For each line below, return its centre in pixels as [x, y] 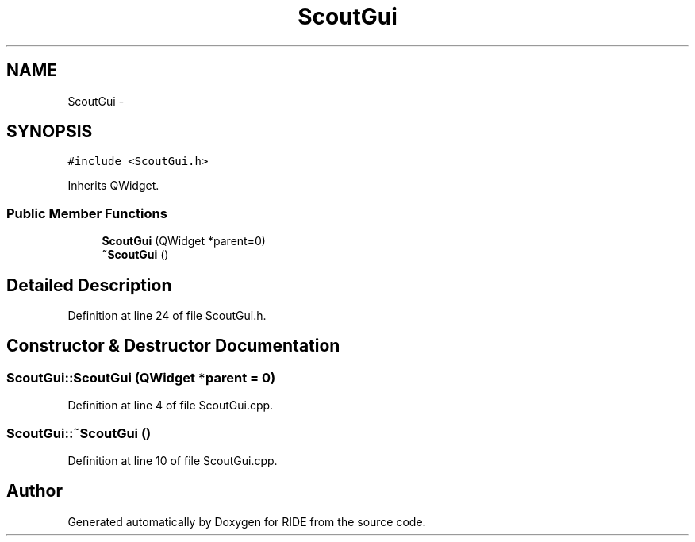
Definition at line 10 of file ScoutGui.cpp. [173, 461]
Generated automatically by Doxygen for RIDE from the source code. [247, 521]
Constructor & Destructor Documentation [173, 346]
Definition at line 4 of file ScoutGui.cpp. [171, 406]
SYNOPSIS [50, 132]
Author [35, 491]
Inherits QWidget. [113, 186]
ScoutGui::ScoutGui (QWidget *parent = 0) [141, 377]
